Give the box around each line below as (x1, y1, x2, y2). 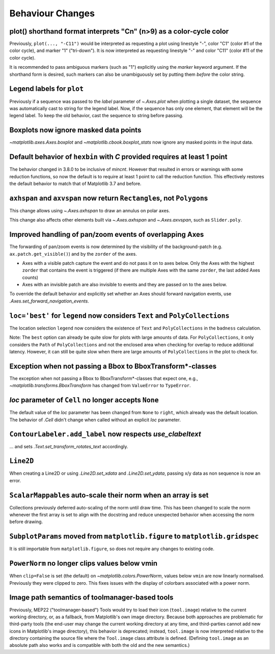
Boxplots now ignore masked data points (9, 126, 142, 134)
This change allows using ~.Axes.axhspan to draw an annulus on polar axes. (9, 207, 171, 213)
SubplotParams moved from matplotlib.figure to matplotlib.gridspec (9, 532, 259, 541)
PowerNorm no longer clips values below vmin (9, 559, 158, 568)
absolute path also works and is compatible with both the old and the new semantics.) (9, 642, 190, 648)
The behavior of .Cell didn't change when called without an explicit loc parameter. (9, 417, 181, 423)
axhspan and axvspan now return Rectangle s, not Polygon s (9, 194, 208, 202)
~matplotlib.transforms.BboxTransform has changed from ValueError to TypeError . (9, 383, 191, 389)
